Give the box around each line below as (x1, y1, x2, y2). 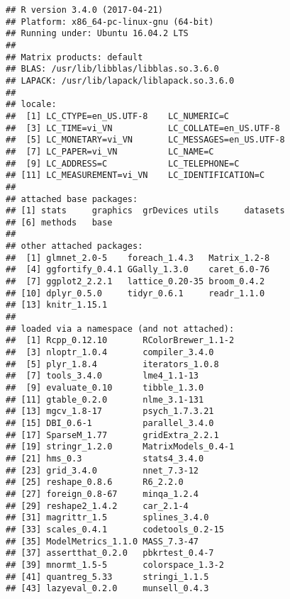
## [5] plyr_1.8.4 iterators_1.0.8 (6, 359, 219, 369)
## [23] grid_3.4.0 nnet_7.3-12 (6, 465, 199, 476)
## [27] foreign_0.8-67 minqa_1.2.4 (6, 488, 199, 499)
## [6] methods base (6, 217, 113, 228)
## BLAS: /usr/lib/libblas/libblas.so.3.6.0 (6, 64, 219, 74)
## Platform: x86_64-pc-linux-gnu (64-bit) (6, 16, 214, 27)
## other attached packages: (6, 241, 143, 252)
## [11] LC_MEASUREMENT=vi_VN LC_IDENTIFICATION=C (6, 170, 265, 181)
